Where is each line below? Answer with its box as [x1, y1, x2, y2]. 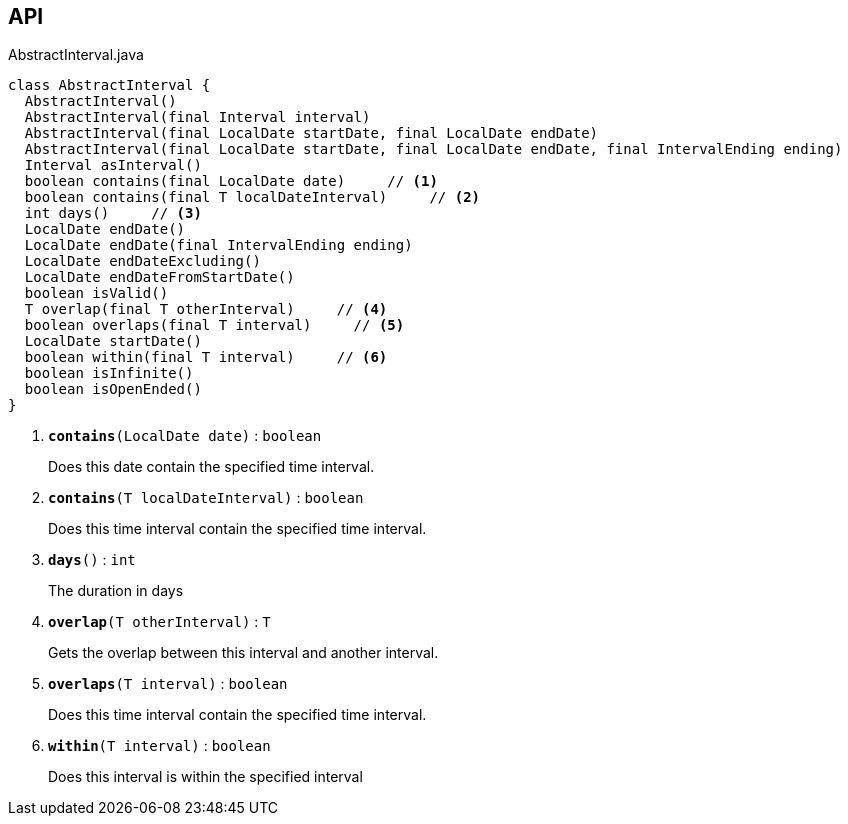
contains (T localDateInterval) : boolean [48, 489, 364, 507]
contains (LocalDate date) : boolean [48, 427, 322, 445]
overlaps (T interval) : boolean [48, 675, 288, 693]
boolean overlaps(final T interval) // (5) [24, 317, 405, 334]
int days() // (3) [24, 205, 202, 222]
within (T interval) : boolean [48, 737, 271, 755]
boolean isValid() [24, 285, 169, 302]
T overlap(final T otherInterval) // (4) [24, 301, 388, 318]
